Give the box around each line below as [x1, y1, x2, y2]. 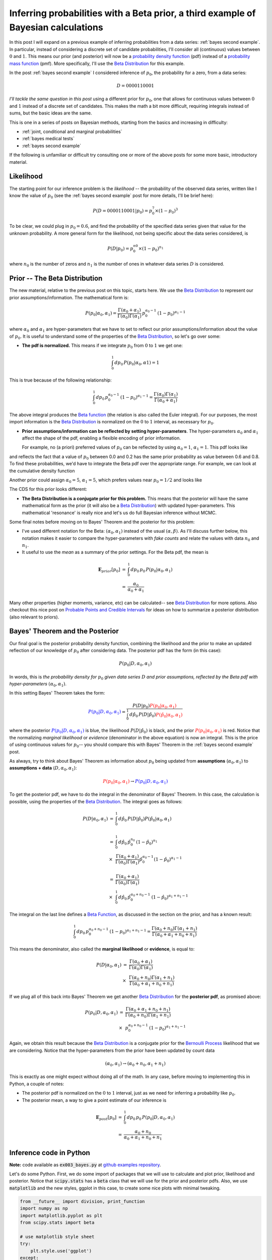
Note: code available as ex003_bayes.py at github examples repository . [9, 1162, 161, 1168]
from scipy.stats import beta [20, 1220, 95, 1226]
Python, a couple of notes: [9, 1081, 64, 1087]
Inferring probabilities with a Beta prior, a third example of [9, 8, 256, 19]
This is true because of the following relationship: [9, 377, 112, 383]
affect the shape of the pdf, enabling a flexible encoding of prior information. [22, 435, 181, 441]
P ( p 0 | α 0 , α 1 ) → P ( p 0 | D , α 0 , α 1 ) [102, 778, 168, 785]
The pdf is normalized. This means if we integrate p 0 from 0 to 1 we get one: [22, 343, 183, 350]
